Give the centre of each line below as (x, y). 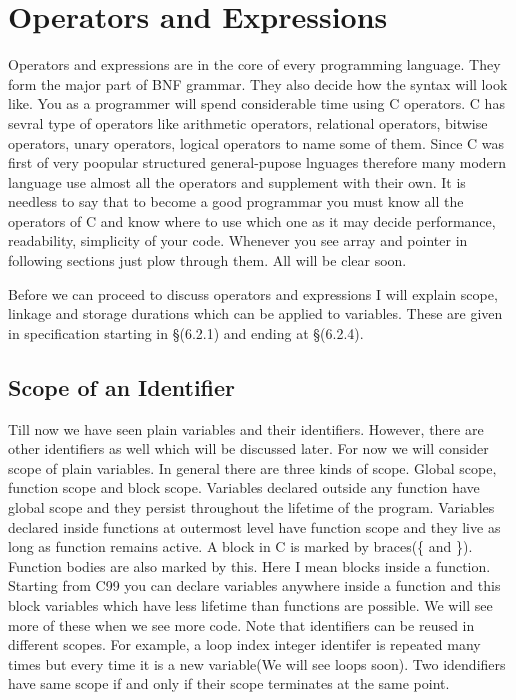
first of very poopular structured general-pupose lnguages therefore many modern (257, 162)
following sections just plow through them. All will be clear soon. (207, 260)
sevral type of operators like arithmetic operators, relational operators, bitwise (248, 122)
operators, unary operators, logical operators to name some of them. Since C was (256, 142)
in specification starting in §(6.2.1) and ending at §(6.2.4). (186, 332)
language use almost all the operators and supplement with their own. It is (237, 181)
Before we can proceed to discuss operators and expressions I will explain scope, (253, 293)
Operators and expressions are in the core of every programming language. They (254, 64)
